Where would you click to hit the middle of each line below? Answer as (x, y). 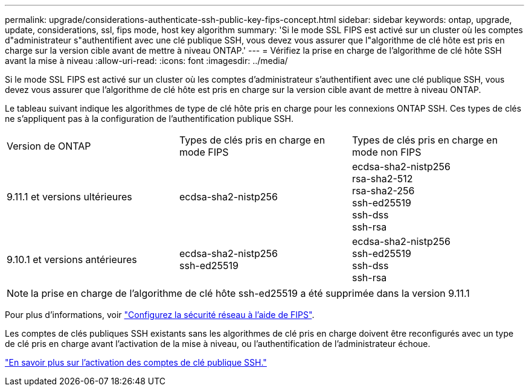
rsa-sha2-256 (383, 191)
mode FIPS (204, 152)
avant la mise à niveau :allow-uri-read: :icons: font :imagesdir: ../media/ (146, 61)
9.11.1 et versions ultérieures (69, 197)
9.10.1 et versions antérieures (72, 259)
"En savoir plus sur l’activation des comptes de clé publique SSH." (136, 362)
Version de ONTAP (49, 146)
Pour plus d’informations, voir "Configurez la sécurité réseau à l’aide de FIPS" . (160, 315)
